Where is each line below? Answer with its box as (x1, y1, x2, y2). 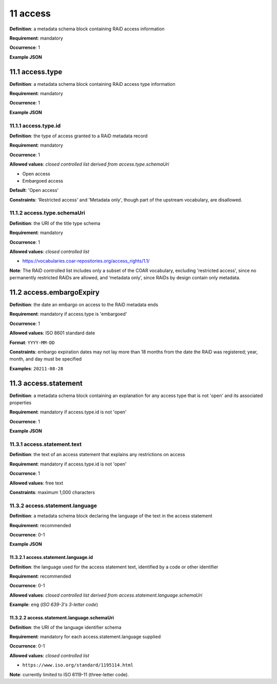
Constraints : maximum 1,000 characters (9, 489, 95, 495)
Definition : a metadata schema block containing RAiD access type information (9, 81, 175, 87)
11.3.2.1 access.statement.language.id (9, 554, 93, 561)
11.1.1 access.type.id (9, 122, 61, 129)
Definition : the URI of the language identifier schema (9, 624, 122, 630)
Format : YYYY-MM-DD (9, 339, 55, 346)
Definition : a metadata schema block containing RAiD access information (9, 26, 165, 32)
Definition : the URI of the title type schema (9, 220, 101, 226)
